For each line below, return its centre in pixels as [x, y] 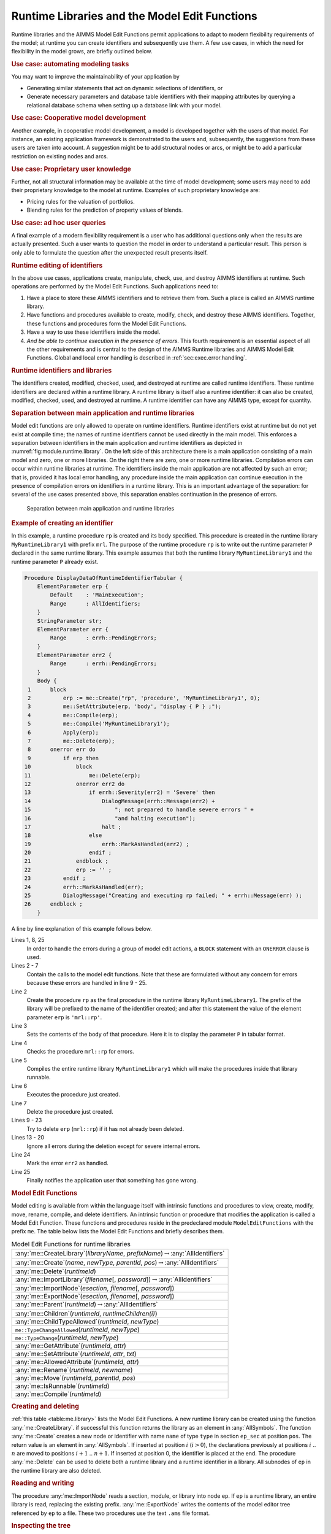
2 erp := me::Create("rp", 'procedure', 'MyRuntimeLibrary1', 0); [144, 698]
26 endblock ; [53, 904]
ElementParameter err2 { [74, 655]
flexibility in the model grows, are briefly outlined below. [82, 52]
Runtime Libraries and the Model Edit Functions [134, 16]
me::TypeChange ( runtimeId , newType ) [67, 1338]
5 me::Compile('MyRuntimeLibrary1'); [99, 724]
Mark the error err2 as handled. [67, 1163]
